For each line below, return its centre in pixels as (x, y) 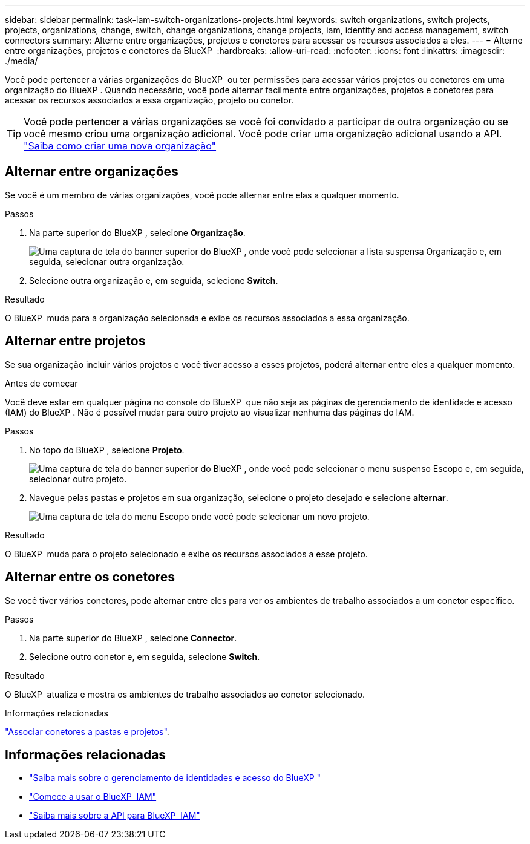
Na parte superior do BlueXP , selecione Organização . (137, 232)
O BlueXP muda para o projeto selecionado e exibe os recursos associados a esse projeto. (186, 554)
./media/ (21, 61)
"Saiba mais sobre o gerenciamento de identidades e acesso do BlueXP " (175, 778)
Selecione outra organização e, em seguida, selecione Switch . (154, 280)
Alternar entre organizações (92, 172)
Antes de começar (41, 383)
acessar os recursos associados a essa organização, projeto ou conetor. (149, 100)
